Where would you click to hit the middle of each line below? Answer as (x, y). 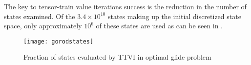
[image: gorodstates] (59, 41)
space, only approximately (43, 26)
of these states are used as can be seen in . (159, 26)
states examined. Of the (40, 16)
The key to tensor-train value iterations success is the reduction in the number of (125, 6)
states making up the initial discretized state (174, 16)
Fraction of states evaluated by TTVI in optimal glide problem (117, 57)
